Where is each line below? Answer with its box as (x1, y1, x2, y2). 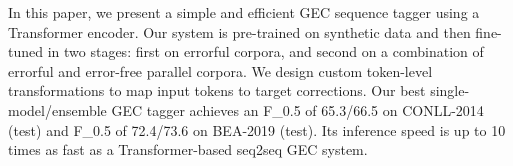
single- (430, 80, 470, 101)
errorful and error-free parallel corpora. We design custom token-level (8, 60, 433, 81)
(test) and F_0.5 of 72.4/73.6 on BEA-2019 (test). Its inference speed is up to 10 (8, 119, 506, 140)
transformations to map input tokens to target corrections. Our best (8, 80, 426, 101)
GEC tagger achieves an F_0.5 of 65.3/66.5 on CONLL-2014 (111, 99, 484, 120)
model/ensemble (8, 99, 107, 120)
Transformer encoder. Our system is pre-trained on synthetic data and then (8, 21, 471, 42)
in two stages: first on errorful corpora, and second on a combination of (47, 41, 484, 62)
